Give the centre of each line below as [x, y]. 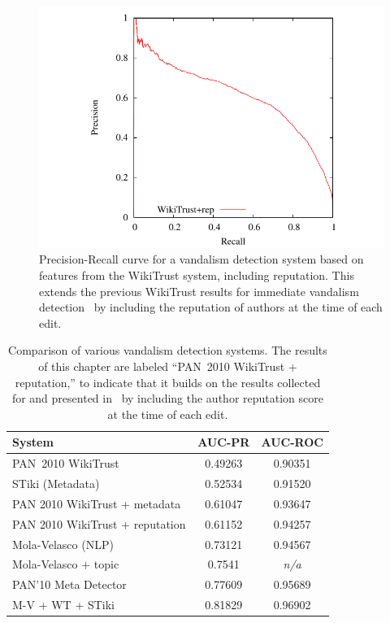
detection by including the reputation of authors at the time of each [211, 307]
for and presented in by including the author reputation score [167, 398]
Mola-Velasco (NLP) [63, 544]
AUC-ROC [292, 442]
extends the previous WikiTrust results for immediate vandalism [199, 291]
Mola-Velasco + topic [66, 564]
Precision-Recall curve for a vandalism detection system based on [201, 259]
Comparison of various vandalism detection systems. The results [168, 350]
